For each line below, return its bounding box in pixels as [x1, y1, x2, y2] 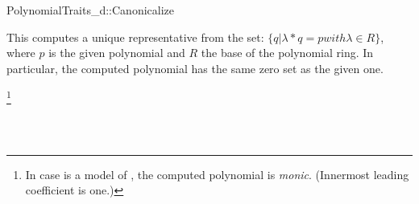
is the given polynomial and [48, 44, 185, 61]
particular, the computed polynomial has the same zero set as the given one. [6, 59, 384, 76]
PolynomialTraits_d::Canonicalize [6, 2, 175, 18]
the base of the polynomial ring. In [201, 44, 374, 61]
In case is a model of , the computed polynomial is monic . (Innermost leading [25, 165, 409, 182]
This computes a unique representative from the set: [6, 28, 264, 45]
